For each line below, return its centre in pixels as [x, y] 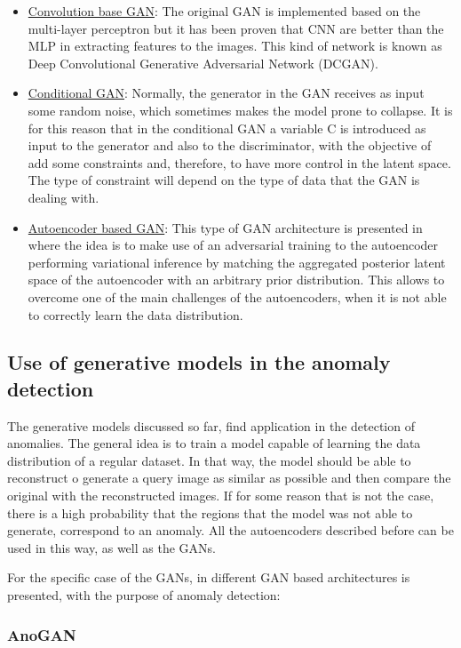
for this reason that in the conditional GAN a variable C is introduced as [227, 128]
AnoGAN [42, 634]
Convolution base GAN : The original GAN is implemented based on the [224, 11]
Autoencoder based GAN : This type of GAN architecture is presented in [225, 227]
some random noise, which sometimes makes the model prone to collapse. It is [240, 110]
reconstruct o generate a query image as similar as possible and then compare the [229, 478]
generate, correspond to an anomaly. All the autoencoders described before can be [230, 530]
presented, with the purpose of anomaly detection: [144, 595]
